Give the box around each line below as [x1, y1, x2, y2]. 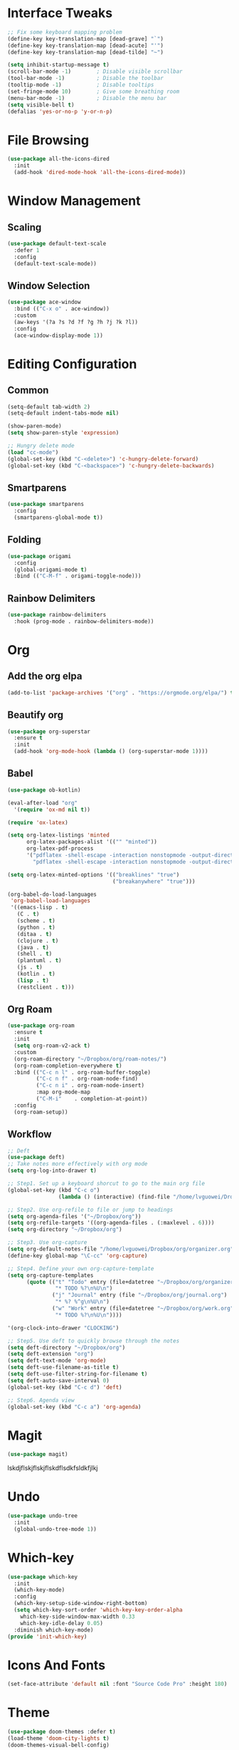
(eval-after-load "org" [7, 799, 78, 806]
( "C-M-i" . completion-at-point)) [36, 1096, 148, 1103]
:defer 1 [14, 246, 40, 254]
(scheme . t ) [16, 917, 55, 924]
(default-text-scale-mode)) [14, 260, 97, 267]
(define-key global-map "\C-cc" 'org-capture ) [7, 1252, 148, 1259]
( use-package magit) [7, 1451, 69, 1458]
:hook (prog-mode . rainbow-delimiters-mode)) [14, 618, 154, 625]
